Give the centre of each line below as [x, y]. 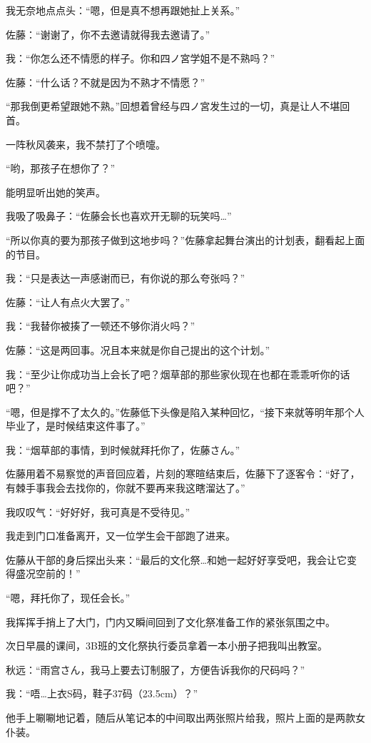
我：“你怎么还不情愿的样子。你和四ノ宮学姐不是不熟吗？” [141, 58]
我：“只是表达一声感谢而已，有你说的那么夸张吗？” [126, 278]
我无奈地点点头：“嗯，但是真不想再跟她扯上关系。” [123, 10]
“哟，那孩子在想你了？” [61, 168]
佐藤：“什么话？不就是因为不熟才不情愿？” [106, 82]
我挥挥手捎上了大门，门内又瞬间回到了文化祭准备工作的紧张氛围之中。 [171, 621]
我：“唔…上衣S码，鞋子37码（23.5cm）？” [102, 693]
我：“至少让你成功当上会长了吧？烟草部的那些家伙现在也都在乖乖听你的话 [178, 374]
